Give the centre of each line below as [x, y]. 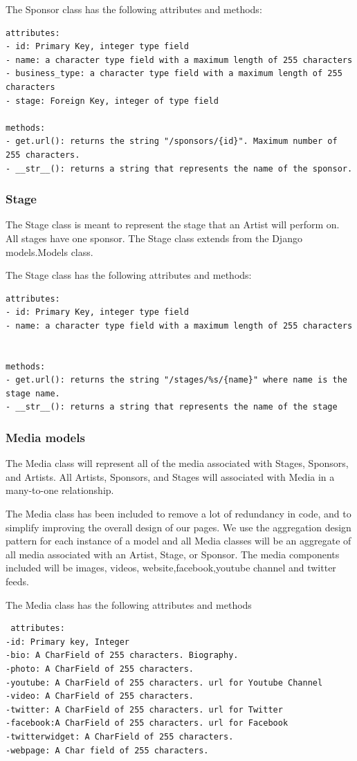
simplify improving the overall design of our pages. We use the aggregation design [178, 527]
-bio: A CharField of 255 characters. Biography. [122, 655]
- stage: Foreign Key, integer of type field [112, 101]
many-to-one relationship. [60, 490]
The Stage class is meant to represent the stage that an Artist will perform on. [173, 224]
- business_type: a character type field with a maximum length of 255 [174, 74]
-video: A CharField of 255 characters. [100, 696]
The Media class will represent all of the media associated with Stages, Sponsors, [177, 463]
